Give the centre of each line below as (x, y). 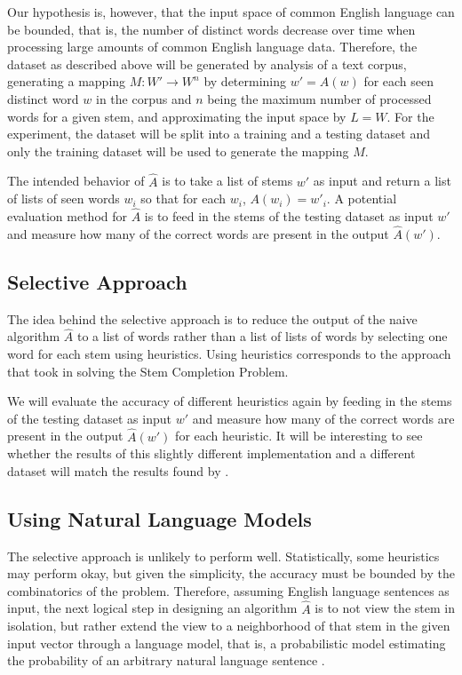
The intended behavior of (76, 181)
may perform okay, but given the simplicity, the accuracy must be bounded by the (231, 573)
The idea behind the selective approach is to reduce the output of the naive (212, 318)
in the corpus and (143, 98)
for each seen (399, 81)
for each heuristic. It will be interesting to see (299, 436)
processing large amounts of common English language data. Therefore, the (212, 47)
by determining (245, 81)
